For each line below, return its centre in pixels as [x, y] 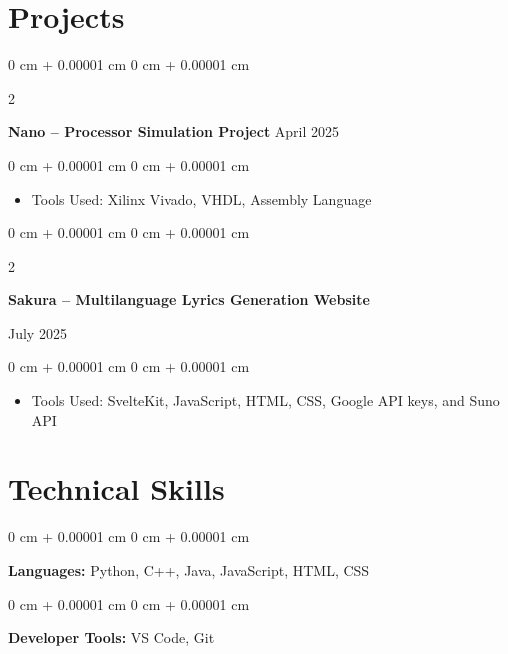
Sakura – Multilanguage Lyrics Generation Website [189, 299]
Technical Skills [116, 488]
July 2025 [37, 332]
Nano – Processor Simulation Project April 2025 [174, 131]
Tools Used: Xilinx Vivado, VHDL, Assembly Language [201, 198]
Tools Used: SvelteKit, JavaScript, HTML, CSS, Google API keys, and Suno [265, 400]
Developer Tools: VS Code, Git [111, 637]
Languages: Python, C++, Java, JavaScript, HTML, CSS [189, 569]
